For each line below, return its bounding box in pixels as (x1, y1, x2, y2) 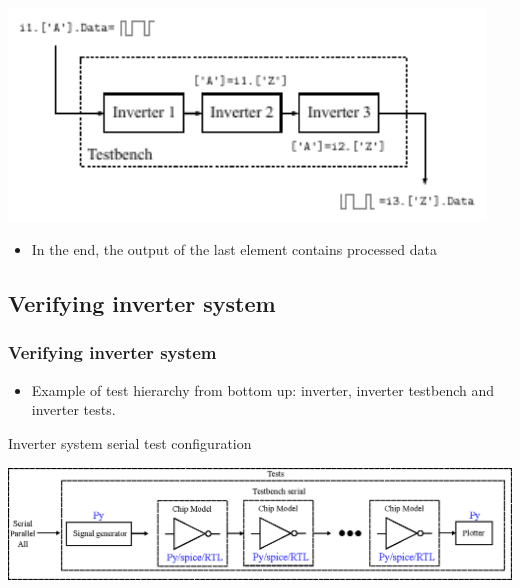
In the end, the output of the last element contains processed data (31, 239, 437, 260)
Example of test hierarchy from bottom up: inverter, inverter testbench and (31, 379, 495, 400)
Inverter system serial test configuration (8, 432, 252, 453)
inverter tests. (31, 399, 116, 420)
